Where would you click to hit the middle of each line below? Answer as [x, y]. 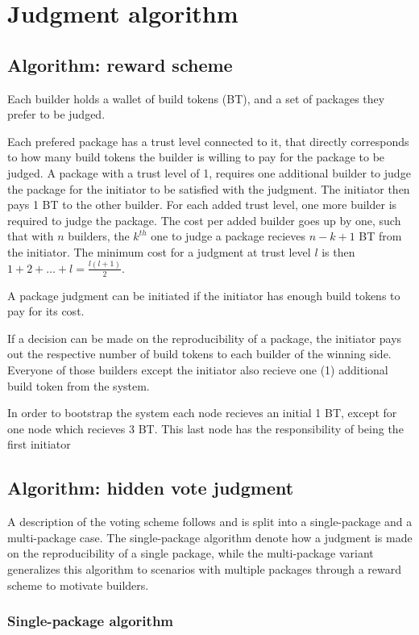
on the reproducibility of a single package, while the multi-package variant [191, 553]
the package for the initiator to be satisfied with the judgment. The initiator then [209, 188]
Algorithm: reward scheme [120, 64]
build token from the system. [79, 385]
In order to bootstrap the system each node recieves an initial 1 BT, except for [202, 413]
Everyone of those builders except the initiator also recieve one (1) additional [198, 370]
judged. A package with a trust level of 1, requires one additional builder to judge [209, 172]
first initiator [39, 444]
